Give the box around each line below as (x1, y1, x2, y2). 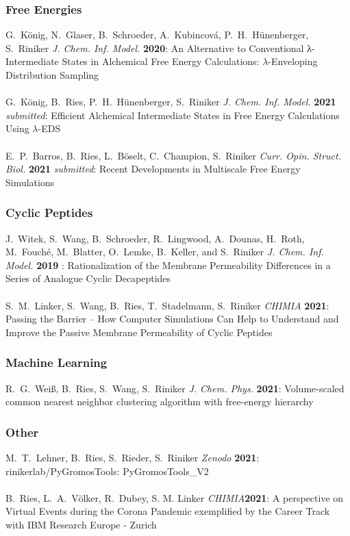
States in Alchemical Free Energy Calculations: (62, 54, 260, 68)
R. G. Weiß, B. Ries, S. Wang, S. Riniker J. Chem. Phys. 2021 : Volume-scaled (5, 381, 345, 395)
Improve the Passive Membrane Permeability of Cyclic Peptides (5, 324, 273, 339)
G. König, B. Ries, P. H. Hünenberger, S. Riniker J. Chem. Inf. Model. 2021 (5, 94, 336, 109)
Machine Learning (5, 354, 108, 371)
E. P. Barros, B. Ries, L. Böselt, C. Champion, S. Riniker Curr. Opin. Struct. (5, 148, 341, 162)
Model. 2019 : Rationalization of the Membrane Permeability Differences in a (5, 257, 331, 272)
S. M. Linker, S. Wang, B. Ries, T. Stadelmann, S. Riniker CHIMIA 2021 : (5, 298, 329, 312)
